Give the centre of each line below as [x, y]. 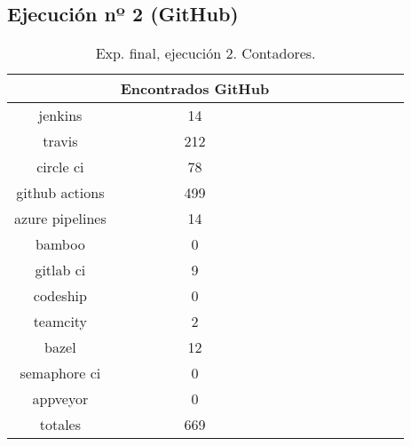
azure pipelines [60, 219]
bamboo [60, 244]
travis [60, 141]
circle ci [60, 167]
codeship [60, 296]
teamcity [60, 322]
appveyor [60, 399]
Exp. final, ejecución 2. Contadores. [205, 53]
